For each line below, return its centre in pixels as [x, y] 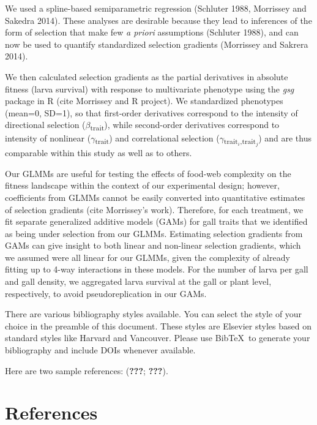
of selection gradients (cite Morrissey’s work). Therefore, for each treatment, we [154, 209]
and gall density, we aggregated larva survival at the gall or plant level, [138, 281]
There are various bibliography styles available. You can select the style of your [154, 314]
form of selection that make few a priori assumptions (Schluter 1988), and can [152, 32]
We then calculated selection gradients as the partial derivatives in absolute [147, 76]
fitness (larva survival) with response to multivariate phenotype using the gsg [150, 88]
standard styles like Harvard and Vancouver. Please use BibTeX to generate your [158, 338]
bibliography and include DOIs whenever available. [100, 350]
